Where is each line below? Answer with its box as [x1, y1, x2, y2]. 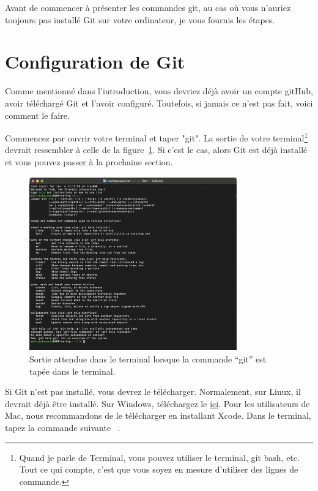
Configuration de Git [5, 49, 185, 74]
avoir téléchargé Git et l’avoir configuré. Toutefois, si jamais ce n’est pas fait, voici [5, 96, 313, 109]
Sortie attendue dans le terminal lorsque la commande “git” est [29, 352, 267, 365]
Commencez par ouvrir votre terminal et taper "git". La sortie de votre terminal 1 [5, 130, 308, 144]
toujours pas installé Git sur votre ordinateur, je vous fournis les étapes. [5, 13, 275, 26]
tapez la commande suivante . [5, 421, 120, 433]
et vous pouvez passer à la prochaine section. [5, 155, 173, 168]
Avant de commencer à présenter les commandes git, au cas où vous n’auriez [5, 1, 291, 13]
